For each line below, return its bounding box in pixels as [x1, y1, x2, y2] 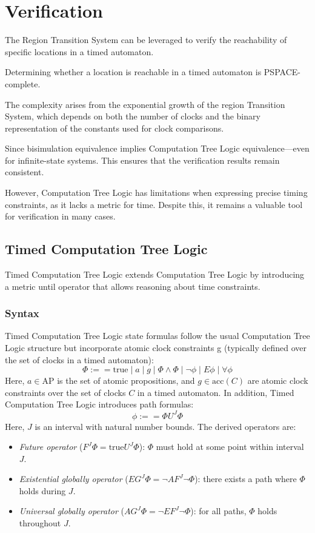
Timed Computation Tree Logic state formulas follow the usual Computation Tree [5, 329, 310, 342]
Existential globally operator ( [19, 472, 128, 485]
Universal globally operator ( [19, 505, 124, 517]
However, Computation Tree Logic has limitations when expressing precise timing [5, 186, 308, 199]
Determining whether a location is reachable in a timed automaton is [5, 65, 262, 78]
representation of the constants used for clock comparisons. [5, 121, 224, 134]
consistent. [5, 166, 44, 178]
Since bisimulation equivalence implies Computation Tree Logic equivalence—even [5, 142, 310, 155]
